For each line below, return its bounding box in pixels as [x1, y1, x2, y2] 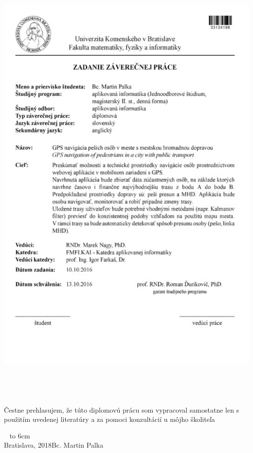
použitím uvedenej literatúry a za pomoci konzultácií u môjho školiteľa [4, 414, 215, 424]
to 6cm [9, 430, 30, 440]
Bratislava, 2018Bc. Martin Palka [4, 440, 104, 450]
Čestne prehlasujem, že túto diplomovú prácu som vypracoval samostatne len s [4, 404, 239, 415]
